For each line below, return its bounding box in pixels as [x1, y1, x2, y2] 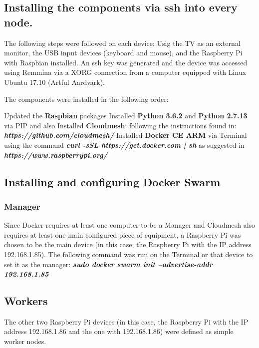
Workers [4, 293, 48, 309]
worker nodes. [4, 336, 46, 347]
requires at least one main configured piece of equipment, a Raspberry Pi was [4, 229, 241, 240]
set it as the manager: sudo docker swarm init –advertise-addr [4, 259, 213, 269]
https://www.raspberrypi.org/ [4, 149, 107, 160]
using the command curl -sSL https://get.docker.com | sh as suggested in [4, 139, 245, 150]
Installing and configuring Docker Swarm [4, 174, 221, 189]
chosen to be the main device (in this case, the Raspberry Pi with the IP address [4, 239, 252, 250]
